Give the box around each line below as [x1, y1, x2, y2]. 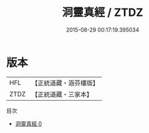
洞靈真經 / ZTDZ [62, 5, 144, 20]
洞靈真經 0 [15, 120, 42, 127]
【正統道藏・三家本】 [31, 90, 93, 98]
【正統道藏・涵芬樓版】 [31, 79, 100, 87]
